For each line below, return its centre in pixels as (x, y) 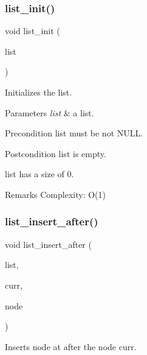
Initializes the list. (39, 92)
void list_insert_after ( (48, 244)
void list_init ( (32, 31)
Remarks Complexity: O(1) (55, 194)
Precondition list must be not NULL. (74, 133)
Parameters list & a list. (50, 112)
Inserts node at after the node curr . (71, 346)
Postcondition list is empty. (56, 153)
